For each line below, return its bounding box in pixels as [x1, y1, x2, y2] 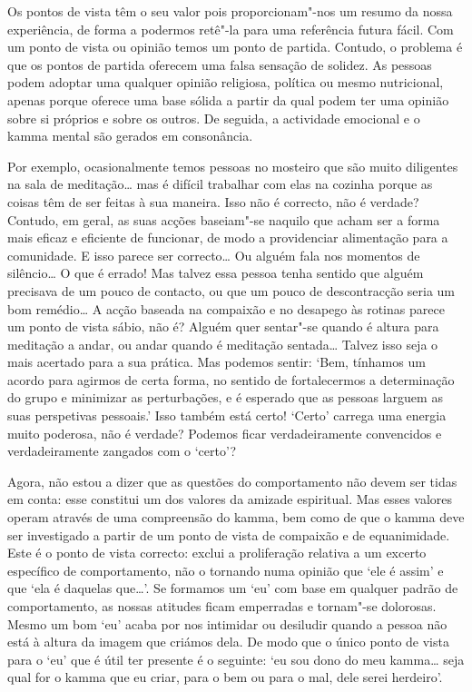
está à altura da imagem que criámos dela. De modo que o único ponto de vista [7, 632, 449, 651]
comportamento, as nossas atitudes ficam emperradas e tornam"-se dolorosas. [7, 597, 437, 615]
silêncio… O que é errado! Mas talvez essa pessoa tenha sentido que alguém [7, 263, 424, 282]
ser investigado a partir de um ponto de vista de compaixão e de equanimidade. [7, 525, 450, 544]
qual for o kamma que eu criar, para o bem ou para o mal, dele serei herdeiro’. [7, 667, 443, 687]
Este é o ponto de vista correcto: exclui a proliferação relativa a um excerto [7, 543, 427, 562]
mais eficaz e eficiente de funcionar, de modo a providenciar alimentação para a [7, 228, 448, 247]
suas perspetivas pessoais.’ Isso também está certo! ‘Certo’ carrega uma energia [7, 406, 447, 425]
